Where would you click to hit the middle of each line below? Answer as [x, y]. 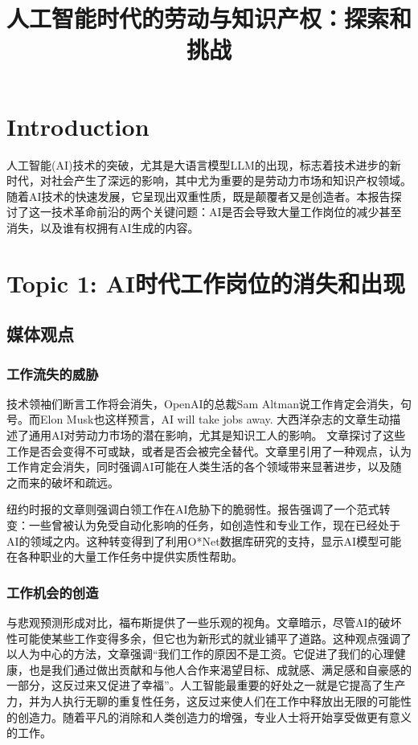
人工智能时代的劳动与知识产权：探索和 [209, 18]
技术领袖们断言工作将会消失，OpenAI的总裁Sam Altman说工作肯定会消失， [204, 403]
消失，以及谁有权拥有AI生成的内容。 [103, 227]
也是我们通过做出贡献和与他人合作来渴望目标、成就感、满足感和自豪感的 [220, 669]
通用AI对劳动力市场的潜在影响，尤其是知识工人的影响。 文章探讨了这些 [217, 435]
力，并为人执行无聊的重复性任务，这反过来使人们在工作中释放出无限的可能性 [209, 700]
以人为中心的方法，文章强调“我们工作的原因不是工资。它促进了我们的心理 [201, 654]
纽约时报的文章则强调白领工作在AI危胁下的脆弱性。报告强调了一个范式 [193, 509]
